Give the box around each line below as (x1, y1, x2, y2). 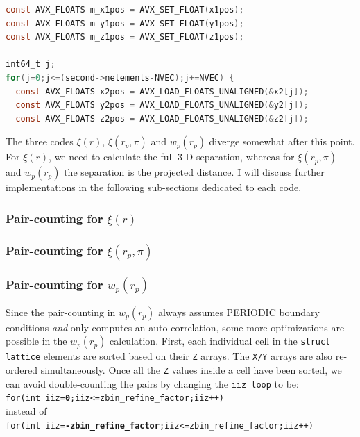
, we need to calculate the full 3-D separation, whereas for (49, 149, 295, 164)
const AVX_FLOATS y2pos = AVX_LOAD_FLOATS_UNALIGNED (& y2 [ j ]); (15, 100, 309, 110)
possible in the (6, 333, 67, 348)
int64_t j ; (6, 59, 55, 69)
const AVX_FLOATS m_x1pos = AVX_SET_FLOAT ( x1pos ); (6, 5, 244, 15)
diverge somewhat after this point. (209, 134, 355, 149)
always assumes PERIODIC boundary (157, 304, 320, 319)
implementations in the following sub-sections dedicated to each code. (6, 180, 302, 195)
